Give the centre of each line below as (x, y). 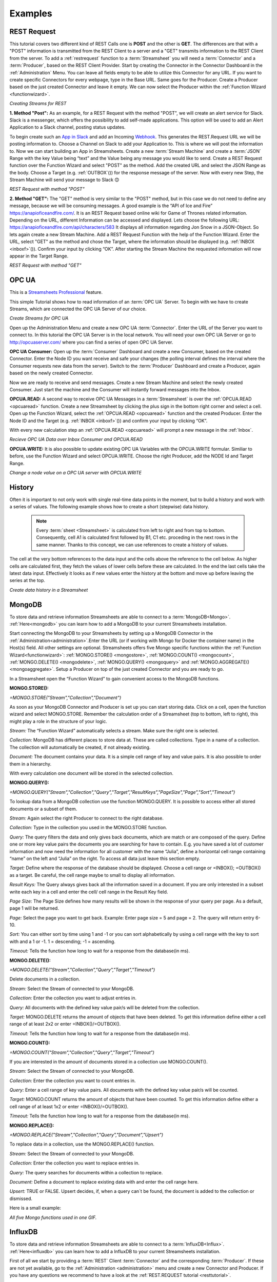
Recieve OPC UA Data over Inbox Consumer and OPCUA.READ (76, 439)
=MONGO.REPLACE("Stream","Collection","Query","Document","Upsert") (86, 1135)
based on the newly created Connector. (51, 373)
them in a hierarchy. (30, 764)
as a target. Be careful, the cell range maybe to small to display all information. (92, 875)
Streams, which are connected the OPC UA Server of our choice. (78, 309)
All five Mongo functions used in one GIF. (53, 1217)
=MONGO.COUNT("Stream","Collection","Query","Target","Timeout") (82, 1052)
